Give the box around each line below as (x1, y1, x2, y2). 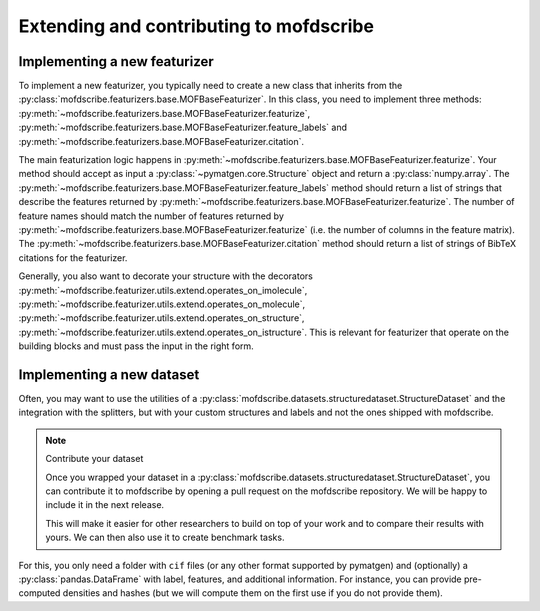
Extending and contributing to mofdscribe (18, 15, 375, 37)
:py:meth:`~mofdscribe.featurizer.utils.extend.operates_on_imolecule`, (18, 284, 308, 296)
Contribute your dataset (45, 453, 144, 465)
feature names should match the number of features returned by (18, 210, 285, 222)
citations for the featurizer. (18, 251, 128, 264)
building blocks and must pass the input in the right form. (18, 340, 254, 352)
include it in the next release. (45, 499, 165, 511)
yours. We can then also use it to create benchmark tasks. (45, 531, 285, 544)
